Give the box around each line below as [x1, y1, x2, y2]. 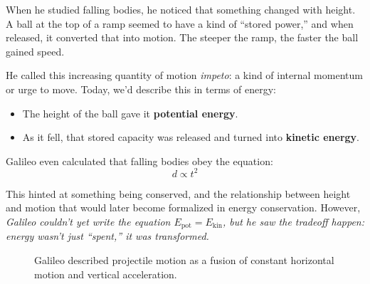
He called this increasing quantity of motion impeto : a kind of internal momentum [6, 68, 363, 83]
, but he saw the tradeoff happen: [222, 214, 364, 229]
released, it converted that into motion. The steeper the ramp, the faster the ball [6, 30, 359, 45]
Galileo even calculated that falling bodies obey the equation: [6, 153, 273, 168]
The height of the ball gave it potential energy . [22, 105, 238, 120]
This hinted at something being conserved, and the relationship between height [6, 186, 351, 201]
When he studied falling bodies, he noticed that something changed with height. [6, 2, 356, 16]
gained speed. [6, 43, 65, 58]
